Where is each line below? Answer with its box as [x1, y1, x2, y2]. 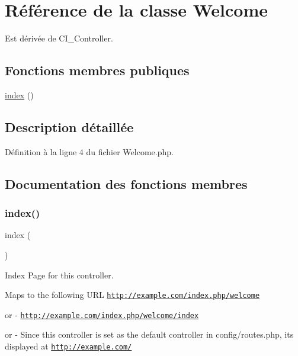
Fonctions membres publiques [5, 61, 190, 79]
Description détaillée [5, 117, 134, 136]
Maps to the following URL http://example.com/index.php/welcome [5, 288, 260, 301]
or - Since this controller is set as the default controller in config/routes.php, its [5, 328, 294, 341]
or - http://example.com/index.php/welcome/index [5, 308, 199, 320]
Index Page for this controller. [5, 268, 114, 281]
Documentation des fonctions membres [5, 174, 248, 193]
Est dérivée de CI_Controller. [5, 32, 113, 44]
